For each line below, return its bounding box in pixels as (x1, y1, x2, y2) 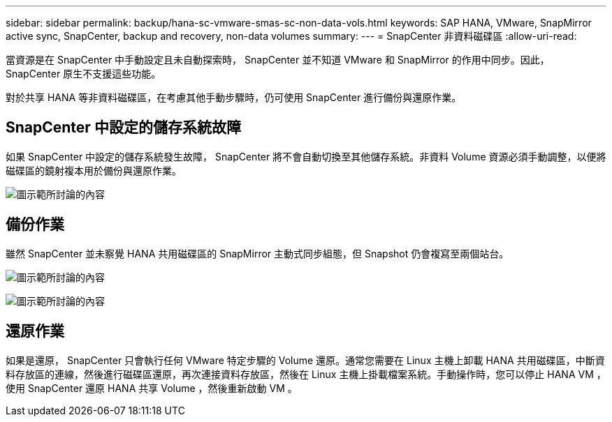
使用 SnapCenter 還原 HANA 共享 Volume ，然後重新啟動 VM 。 (6, 382, 298, 394)
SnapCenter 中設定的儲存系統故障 (6, 119, 241, 137)
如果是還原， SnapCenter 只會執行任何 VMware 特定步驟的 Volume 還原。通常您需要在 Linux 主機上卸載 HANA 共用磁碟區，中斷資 (6, 354, 605, 366)
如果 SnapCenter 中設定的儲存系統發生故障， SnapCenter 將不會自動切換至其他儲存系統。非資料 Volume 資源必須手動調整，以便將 (6, 150, 606, 163)
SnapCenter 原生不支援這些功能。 (6, 68, 161, 80)
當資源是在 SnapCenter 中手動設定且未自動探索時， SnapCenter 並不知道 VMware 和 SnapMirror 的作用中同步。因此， (6, 54, 550, 66)
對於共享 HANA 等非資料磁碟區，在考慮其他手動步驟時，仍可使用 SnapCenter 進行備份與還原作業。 (6, 91, 462, 103)
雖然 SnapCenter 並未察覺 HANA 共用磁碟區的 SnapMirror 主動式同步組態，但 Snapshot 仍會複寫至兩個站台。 (6, 247, 509, 259)
